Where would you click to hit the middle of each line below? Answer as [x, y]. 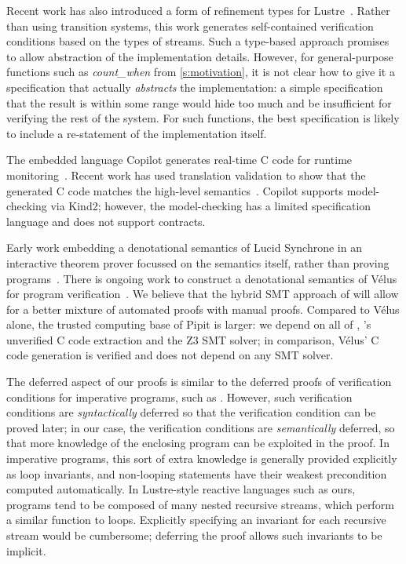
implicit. [26, 550]
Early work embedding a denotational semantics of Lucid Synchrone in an [184, 247]
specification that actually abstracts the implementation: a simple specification [195, 87]
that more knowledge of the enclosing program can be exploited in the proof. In [198, 443]
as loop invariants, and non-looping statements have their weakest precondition [197, 473]
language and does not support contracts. [106, 221]
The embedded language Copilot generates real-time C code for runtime [179, 160]
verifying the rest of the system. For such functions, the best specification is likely [203, 118]
